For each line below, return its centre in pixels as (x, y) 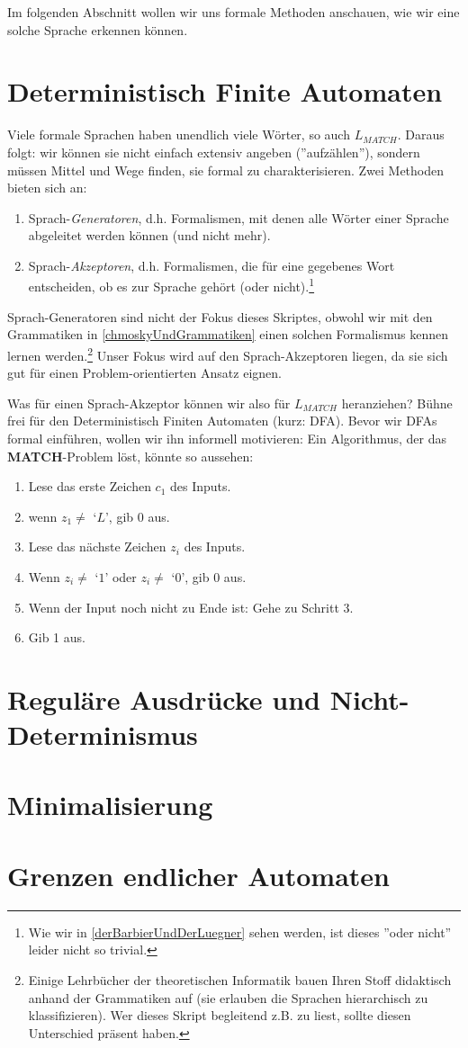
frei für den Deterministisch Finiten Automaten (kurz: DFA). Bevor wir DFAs (222, 421)
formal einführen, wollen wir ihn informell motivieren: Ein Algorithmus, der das (227, 438)
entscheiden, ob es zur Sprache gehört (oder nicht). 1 (171, 285)
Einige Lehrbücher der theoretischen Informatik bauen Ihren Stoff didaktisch (240, 979)
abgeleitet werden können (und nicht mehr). (149, 235)
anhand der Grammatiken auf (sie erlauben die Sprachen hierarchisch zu (228, 997)
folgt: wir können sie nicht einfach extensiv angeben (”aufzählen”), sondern (214, 152)
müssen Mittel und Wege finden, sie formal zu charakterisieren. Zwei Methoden (226, 170)
